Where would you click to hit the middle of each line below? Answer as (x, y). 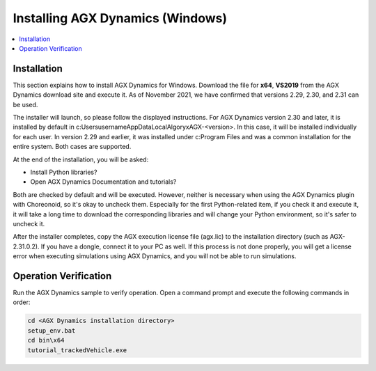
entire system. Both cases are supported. (72, 147)
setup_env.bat (52, 330)
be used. (25, 104)
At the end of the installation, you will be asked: (81, 159)
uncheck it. (29, 223)
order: (22, 302)
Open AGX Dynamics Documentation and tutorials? (103, 182)
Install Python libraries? (64, 172)
